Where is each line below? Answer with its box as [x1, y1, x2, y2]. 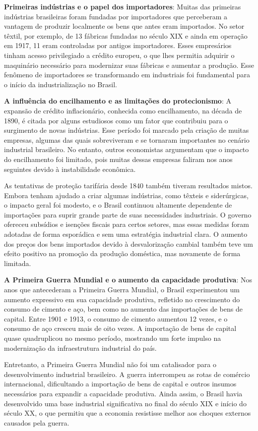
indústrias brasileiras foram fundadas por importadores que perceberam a [4, 11, 228, 21]
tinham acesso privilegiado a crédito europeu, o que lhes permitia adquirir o [4, 50, 235, 60]
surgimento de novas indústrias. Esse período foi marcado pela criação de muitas [4, 125, 249, 135]
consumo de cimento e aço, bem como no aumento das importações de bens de [4, 304, 243, 314]
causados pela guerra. [4, 417, 69, 428]
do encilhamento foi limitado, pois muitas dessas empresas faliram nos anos [4, 154, 233, 164]
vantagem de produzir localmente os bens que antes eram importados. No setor [4, 21, 245, 31]
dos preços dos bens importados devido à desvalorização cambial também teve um [4, 238, 253, 249]
